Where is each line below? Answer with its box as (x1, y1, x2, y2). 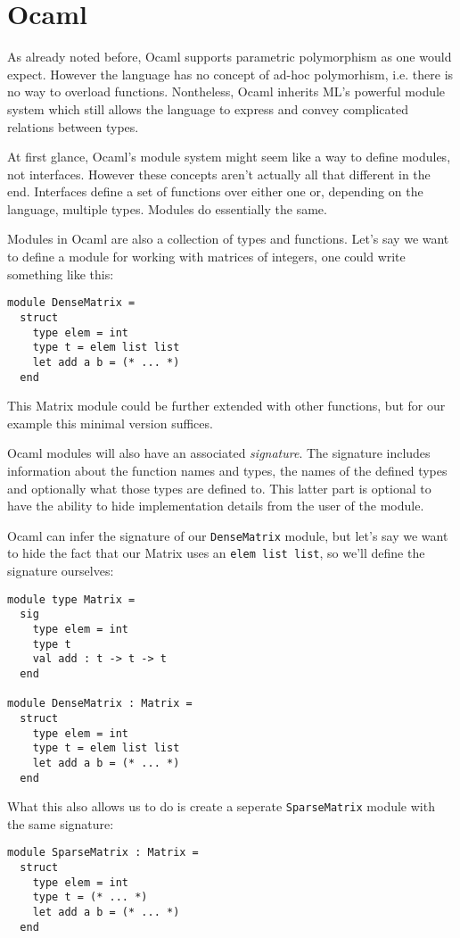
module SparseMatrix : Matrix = (7, 846, 199, 859)
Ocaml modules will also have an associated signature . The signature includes (7, 444, 431, 462)
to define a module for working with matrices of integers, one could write (7, 247, 406, 266)
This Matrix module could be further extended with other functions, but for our (7, 396, 446, 415)
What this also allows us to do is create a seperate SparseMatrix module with (7, 797, 435, 816)
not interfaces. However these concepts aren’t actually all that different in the (7, 164, 431, 183)
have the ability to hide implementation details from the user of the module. (7, 496, 424, 515)
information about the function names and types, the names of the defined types (7, 461, 448, 479)
